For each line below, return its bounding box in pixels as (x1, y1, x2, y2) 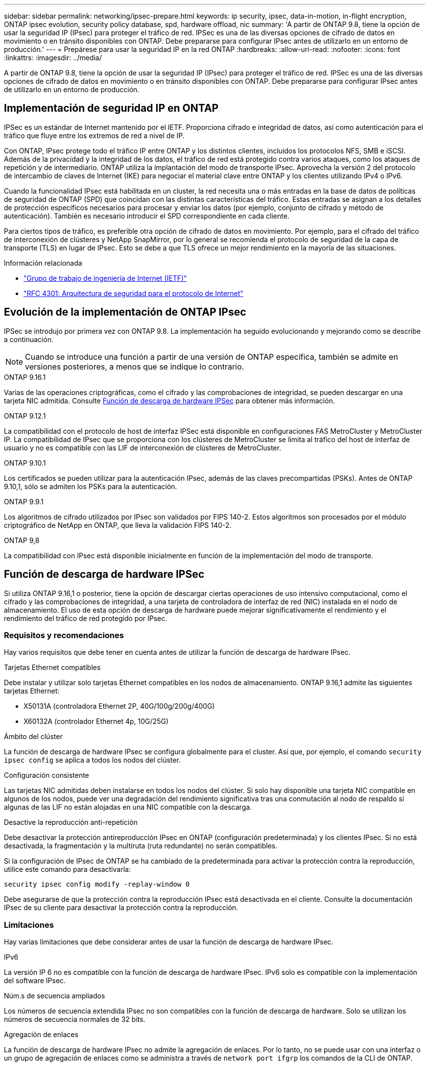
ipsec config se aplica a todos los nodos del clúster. (4, 756, 181, 765)
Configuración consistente (4, 771, 89, 780)
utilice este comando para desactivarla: (4, 865, 131, 874)
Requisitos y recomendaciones (4, 630, 124, 640)
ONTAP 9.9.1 (4, 497, 44, 506)
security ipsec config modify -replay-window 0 (4, 880, 190, 889)
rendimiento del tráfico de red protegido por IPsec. (4, 614, 167, 622)
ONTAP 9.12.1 (4, 411, 46, 420)
